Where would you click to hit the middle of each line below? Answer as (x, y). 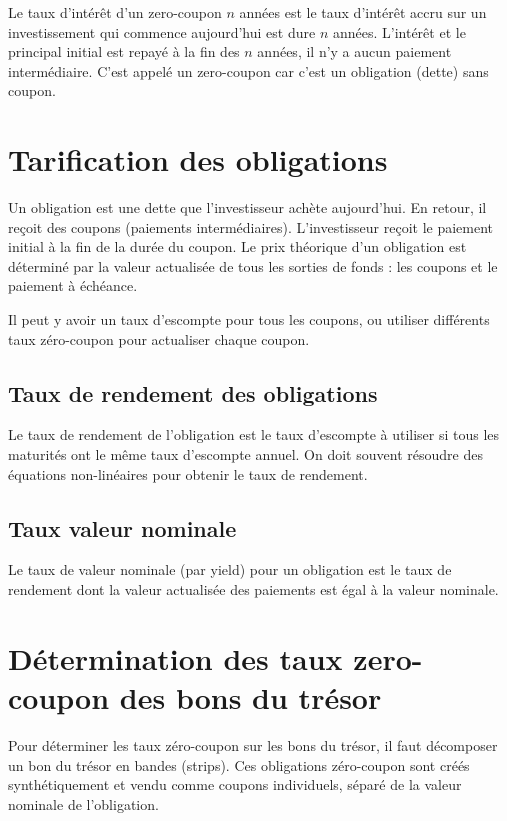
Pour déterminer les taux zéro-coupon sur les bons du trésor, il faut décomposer (253, 744)
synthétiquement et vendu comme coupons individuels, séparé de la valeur (235, 784)
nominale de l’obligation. (83, 803)
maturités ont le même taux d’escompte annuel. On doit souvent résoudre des (245, 454)
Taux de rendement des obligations (193, 392)
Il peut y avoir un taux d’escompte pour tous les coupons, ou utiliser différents (249, 319)
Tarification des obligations (198, 159)
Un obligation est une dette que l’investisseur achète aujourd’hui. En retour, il (247, 207)
